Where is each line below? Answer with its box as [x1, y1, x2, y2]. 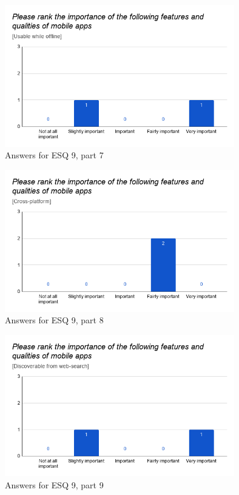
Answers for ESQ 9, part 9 [5, 479, 104, 491]
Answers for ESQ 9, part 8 [5, 314, 104, 326]
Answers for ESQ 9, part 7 [5, 149, 104, 161]
